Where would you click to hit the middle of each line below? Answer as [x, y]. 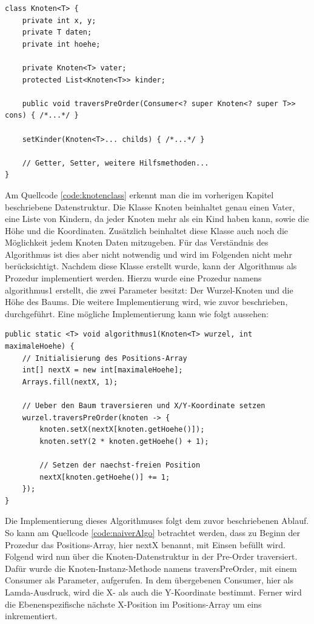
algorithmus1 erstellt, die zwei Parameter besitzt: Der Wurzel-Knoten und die [149, 290]
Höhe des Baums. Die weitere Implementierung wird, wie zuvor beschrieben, [146, 302]
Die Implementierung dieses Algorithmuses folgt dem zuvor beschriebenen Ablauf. [157, 521]
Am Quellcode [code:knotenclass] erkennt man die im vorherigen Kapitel [139, 194]
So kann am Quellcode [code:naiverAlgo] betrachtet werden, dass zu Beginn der [153, 532]
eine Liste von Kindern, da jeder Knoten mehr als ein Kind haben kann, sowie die [157, 219]
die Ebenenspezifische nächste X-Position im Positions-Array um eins [133, 604]
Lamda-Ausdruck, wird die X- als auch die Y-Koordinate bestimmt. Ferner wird [153, 592]
